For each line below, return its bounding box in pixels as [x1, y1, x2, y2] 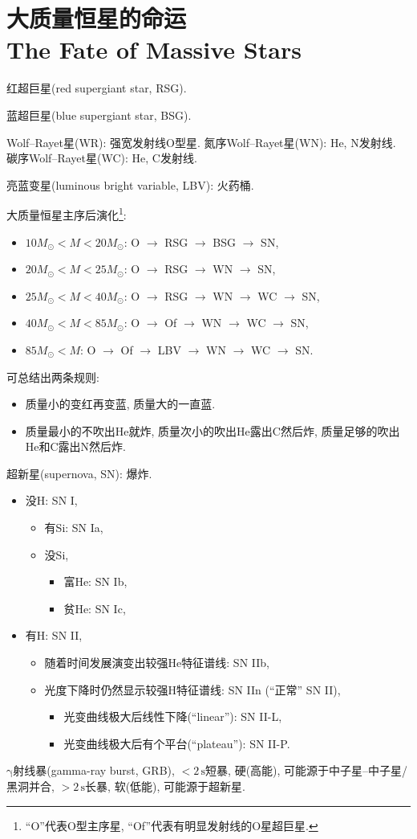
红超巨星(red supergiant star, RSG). [6, 80, 187, 96]
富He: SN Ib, [63, 573, 128, 590]
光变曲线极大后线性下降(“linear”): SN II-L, [63, 708, 282, 725]
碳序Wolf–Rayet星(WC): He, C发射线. [6, 149, 197, 166]
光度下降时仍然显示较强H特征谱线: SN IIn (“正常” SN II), [44, 681, 341, 698]
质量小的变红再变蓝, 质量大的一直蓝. [25, 395, 216, 412]
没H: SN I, [25, 492, 78, 509]
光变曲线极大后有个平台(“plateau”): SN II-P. [63, 735, 290, 751]
